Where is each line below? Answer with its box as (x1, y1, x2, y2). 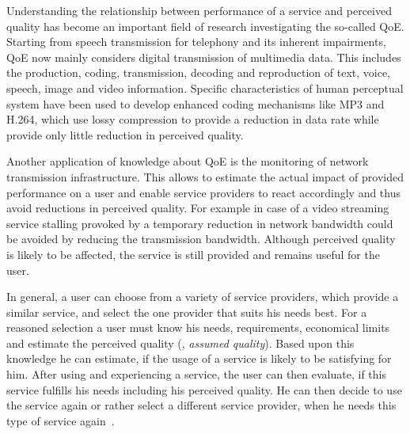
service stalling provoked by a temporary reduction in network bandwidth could (6, 215, 393, 231)
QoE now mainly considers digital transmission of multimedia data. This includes (6, 48, 401, 65)
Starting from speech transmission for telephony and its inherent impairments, (6, 33, 386, 50)
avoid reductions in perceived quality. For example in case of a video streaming (6, 200, 389, 216)
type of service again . (6, 412, 115, 428)
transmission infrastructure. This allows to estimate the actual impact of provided (6, 168, 404, 185)
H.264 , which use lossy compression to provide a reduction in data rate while (6, 111, 379, 128)
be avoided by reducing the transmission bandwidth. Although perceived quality (6, 230, 396, 247)
